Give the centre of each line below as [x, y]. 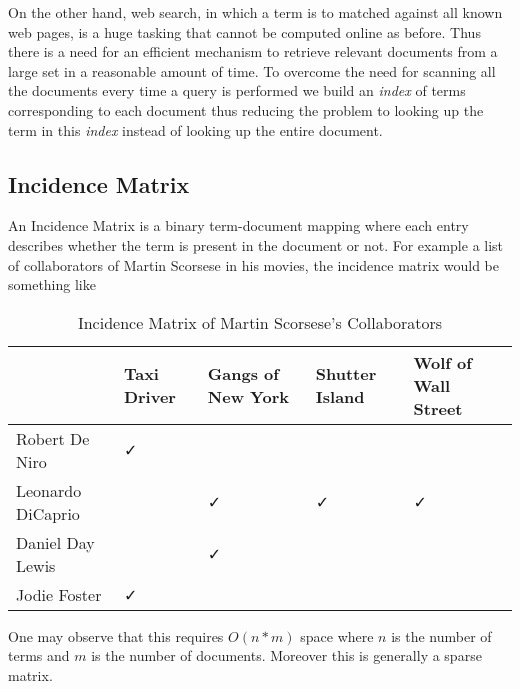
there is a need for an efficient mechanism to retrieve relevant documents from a [253, 51]
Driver [149, 397]
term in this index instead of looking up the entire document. [195, 129]
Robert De [53, 438]
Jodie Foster [59, 594]
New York [248, 397]
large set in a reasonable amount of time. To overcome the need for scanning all [252, 70]
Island [340, 397]
